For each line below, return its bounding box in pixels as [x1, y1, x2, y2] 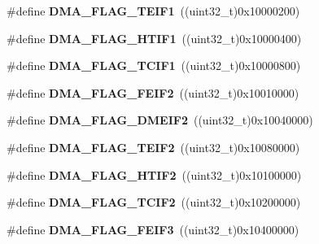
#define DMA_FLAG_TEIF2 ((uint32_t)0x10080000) [7, 138, 300, 155]
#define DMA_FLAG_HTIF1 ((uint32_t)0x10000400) [7, 29, 302, 46]
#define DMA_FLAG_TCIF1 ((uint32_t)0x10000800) [7, 57, 301, 74]
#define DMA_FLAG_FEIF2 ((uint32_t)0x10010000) [7, 84, 299, 101]
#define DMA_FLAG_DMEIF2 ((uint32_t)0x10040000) [7, 111, 313, 129]
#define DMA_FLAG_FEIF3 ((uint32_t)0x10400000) [7, 220, 299, 237]
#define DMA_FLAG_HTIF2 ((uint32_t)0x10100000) [7, 166, 302, 183]
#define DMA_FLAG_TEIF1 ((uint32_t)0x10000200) [7, 2, 300, 19]
